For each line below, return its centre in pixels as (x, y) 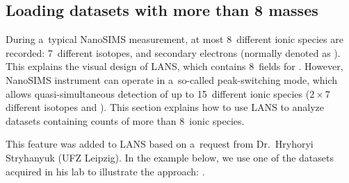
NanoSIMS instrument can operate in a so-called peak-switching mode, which (172, 79)
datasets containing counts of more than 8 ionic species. (125, 120)
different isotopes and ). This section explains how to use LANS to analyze (165, 107)
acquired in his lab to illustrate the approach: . (105, 171)
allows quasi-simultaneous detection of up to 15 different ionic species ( (158, 93)
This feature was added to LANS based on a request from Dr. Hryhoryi (160, 144)
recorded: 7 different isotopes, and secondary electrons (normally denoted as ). (173, 52)
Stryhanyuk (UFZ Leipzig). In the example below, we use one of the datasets (170, 157)
